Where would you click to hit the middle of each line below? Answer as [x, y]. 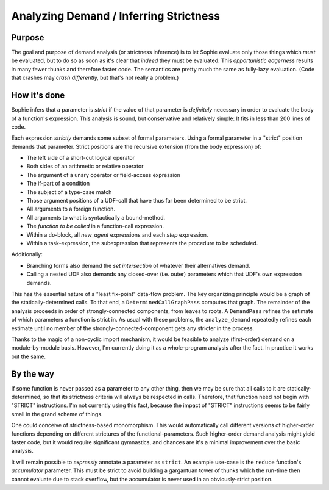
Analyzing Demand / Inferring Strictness [116, 16]
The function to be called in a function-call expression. [95, 226]
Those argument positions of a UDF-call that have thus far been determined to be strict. [136, 201]
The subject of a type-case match [69, 192]
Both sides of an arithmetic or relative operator [85, 166]
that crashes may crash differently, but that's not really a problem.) [95, 78]
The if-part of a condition [58, 184]
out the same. [28, 356]
